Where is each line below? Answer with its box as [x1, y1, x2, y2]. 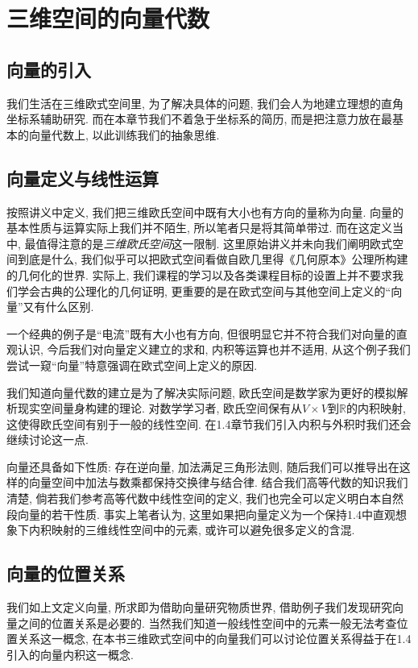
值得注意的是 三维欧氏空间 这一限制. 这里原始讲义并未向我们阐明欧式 [35, 234, 393, 251]
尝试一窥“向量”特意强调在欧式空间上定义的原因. [6, 356, 258, 373]
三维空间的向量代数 [6, 2, 210, 35]
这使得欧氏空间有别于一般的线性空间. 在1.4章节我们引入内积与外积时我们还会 [6, 415, 412, 432]
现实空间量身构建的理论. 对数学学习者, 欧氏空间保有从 [17, 400, 303, 417]
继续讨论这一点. [6, 431, 89, 448]
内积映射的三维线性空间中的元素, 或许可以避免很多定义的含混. [28, 521, 355, 538]
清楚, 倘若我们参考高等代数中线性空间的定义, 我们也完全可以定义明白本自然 [6, 490, 404, 507]
